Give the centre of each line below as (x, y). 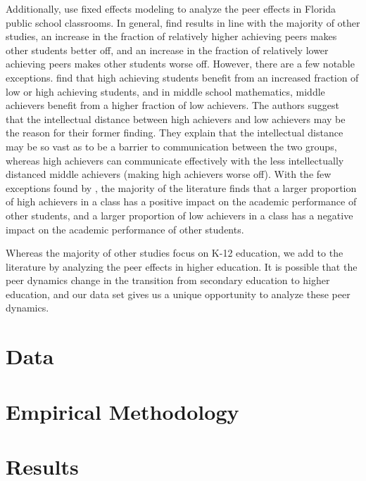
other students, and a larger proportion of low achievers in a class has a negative (179, 215)
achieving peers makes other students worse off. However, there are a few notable (180, 64)
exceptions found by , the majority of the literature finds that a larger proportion (181, 187)
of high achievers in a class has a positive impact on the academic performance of (181, 201)
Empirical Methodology (122, 411)
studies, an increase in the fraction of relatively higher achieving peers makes (171, 36)
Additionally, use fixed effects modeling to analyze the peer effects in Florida (171, 8)
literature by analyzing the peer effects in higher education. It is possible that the (182, 266)
